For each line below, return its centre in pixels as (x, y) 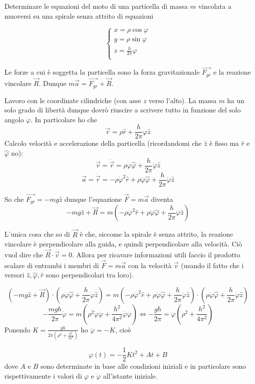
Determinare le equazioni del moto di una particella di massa (96, 6)
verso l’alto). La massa (183, 100)
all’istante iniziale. (130, 375)
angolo (14, 119)
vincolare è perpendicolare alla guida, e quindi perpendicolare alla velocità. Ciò (123, 244)
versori (14, 275)
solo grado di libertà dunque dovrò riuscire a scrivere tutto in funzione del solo (123, 110)
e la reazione (232, 72)
